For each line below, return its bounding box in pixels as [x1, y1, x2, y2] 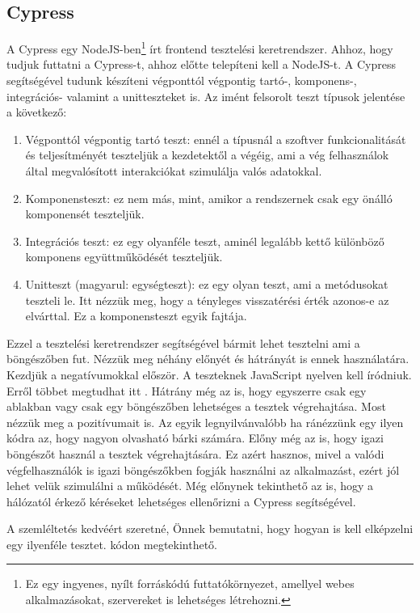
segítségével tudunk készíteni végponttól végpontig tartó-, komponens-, [6, 72, 357, 89]
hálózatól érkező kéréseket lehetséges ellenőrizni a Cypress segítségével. [6, 493, 356, 509]
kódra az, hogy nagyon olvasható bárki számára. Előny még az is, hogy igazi [6, 429, 384, 446]
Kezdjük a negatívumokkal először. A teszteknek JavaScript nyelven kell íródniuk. [6, 366, 412, 383]
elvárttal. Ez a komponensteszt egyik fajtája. [25, 307, 247, 324]
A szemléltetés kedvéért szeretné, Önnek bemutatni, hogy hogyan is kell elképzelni [6, 520, 414, 537]
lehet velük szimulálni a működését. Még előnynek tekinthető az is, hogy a [6, 477, 374, 494]
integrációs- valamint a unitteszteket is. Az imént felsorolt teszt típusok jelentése [6, 87, 405, 104]
